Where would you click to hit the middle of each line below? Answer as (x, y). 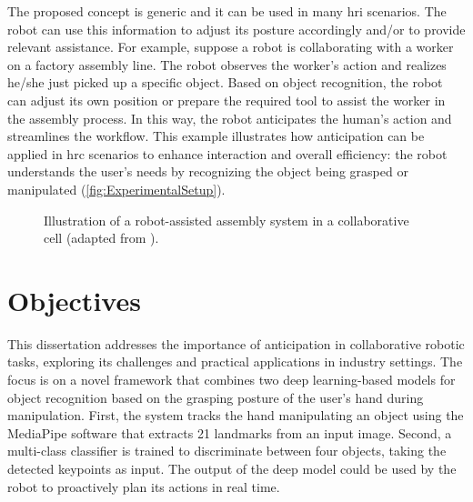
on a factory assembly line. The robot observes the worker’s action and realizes (227, 64)
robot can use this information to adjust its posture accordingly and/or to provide (236, 29)
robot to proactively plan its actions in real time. (144, 486)
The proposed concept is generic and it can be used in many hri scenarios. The (227, 11)
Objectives (74, 300)
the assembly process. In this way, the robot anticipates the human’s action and (230, 118)
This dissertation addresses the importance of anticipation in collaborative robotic (236, 343)
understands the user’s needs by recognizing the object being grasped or (208, 171)
